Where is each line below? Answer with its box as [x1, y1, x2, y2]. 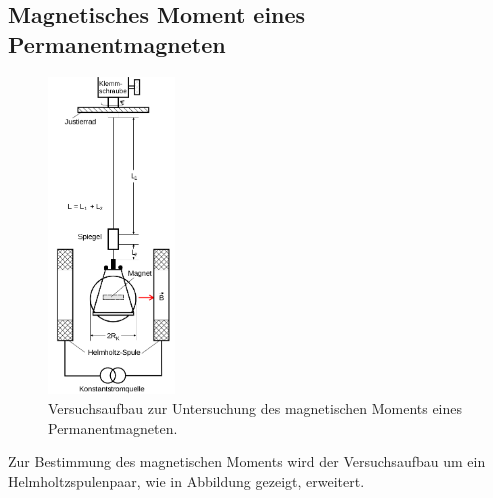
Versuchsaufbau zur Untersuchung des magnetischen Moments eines [48, 397, 463, 418]
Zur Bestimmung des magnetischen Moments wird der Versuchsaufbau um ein [8, 451, 486, 472]
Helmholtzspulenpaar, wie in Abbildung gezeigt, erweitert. [8, 470, 365, 491]
